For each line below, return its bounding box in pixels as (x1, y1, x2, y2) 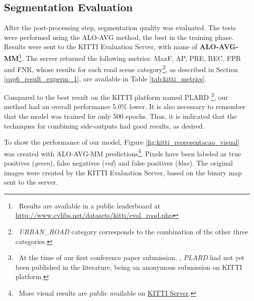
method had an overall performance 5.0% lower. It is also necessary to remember (4, 101, 246, 112)
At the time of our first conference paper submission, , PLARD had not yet (19, 252, 245, 263)
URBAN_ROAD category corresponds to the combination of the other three (19, 226, 249, 236)
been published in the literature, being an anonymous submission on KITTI (15, 262, 242, 272)
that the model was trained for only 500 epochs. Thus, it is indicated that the (4, 111, 237, 121)
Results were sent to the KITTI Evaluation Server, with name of (4, 41, 197, 52)
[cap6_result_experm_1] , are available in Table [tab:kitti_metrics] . (4, 74, 207, 84)
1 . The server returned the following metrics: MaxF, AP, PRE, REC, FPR (19, 51, 241, 63)
